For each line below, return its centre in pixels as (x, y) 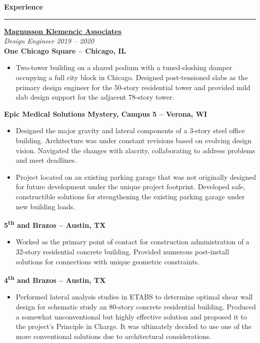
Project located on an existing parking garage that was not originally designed (136, 177)
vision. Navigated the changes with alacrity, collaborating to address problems (135, 150)
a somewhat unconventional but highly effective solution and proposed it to (131, 316)
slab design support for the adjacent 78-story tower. (95, 97)
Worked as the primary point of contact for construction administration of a (132, 242)
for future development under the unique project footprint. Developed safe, (130, 187)
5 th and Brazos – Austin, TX (55, 224)
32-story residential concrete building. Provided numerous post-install (122, 251)
